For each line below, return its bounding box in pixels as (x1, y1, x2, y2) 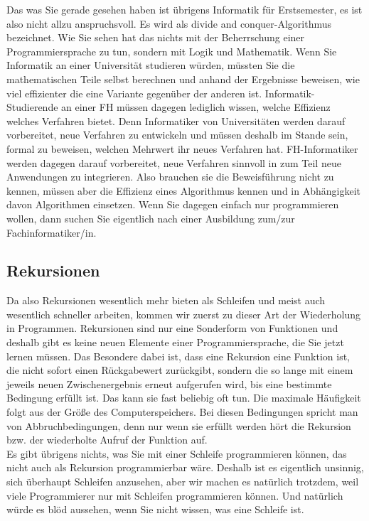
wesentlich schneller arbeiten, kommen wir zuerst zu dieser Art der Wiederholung (6, 306, 360, 321)
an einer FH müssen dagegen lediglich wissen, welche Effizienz (61, 100, 331, 114)
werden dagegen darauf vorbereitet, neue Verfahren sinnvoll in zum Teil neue (6, 155, 341, 170)
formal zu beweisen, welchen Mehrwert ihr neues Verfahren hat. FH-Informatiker (6, 141, 358, 156)
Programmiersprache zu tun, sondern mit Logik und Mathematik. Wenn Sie (6, 43, 337, 58)
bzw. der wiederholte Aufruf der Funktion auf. (6, 432, 208, 447)
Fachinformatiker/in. (6, 225, 97, 240)
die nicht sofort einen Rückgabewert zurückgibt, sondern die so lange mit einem (6, 362, 353, 377)
